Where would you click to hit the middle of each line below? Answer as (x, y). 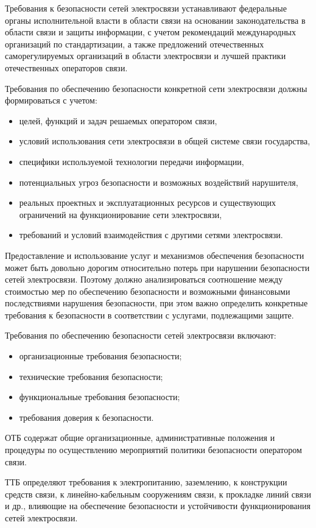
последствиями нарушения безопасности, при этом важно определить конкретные (156, 303)
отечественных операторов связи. (66, 67)
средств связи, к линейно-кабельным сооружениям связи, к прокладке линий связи (158, 494)
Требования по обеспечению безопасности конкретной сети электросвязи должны (156, 88)
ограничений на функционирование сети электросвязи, (121, 214)
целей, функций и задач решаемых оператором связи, (118, 120)
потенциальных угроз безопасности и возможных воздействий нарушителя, (159, 182)
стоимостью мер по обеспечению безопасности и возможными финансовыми (148, 291)
